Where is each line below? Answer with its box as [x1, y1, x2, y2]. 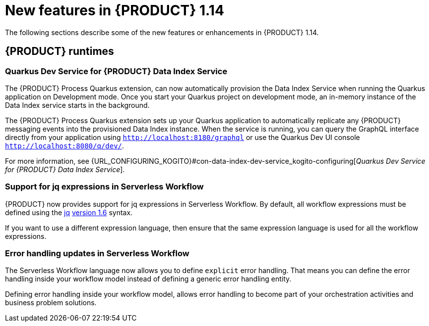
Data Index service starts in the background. [5, 100, 150, 109]
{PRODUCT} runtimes [5, 45, 114, 58]
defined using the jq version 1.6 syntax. [5, 208, 133, 217]
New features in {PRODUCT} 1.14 [5, 2, 224, 19]
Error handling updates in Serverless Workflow [5, 248, 189, 259]
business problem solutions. [5, 298, 97, 307]
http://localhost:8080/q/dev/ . [5, 141, 124, 150]
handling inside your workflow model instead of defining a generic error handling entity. [5, 275, 292, 283]
